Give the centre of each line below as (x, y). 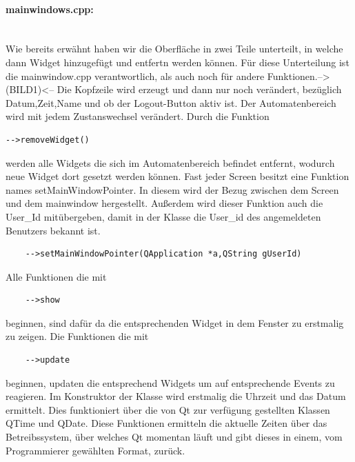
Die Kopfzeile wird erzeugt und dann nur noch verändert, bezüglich (199, 89)
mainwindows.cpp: (50, 9)
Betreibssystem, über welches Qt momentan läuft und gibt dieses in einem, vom (174, 437)
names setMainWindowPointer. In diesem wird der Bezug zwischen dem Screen (172, 189)
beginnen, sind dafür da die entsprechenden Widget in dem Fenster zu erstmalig (175, 322)
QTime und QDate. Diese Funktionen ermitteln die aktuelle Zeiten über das (166, 423)
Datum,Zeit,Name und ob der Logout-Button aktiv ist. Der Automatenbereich (171, 102)
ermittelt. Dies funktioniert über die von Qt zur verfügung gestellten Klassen (168, 409)
